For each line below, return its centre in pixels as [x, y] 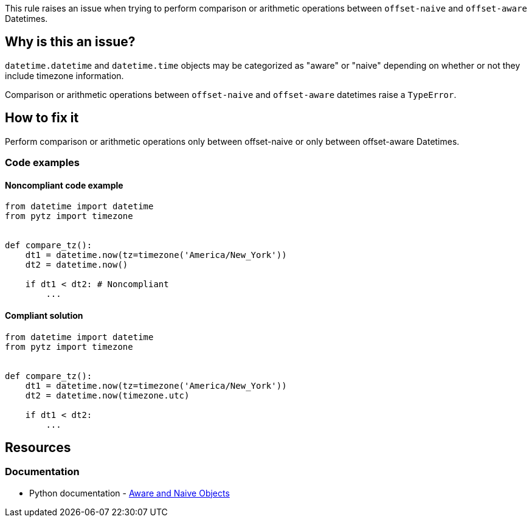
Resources [38, 447]
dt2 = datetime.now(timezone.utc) [107, 395]
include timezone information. [64, 75]
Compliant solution [44, 315]
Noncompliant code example [64, 185]
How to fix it [42, 118]
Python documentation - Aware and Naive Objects [130, 493]
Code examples [43, 163]
